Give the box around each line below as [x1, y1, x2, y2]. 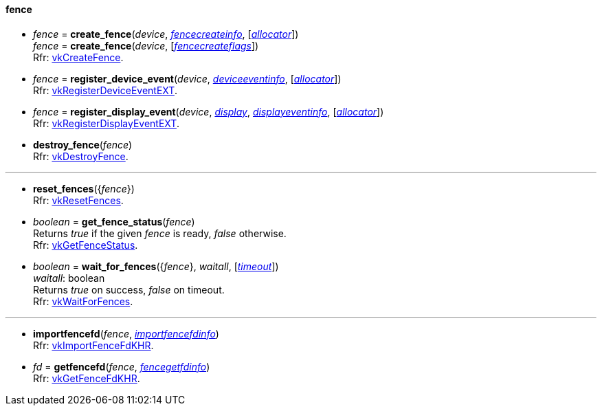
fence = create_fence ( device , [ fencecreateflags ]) [33, 39, 259, 52]
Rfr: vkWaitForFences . [33, 295, 133, 307]
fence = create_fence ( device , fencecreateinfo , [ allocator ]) [33, 27, 299, 40]
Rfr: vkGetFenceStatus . [33, 238, 138, 251]
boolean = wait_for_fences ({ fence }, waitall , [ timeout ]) [33, 260, 279, 272]
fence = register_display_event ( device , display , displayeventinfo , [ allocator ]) [33, 105, 384, 118]
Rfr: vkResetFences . [33, 194, 124, 206]
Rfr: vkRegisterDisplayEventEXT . [33, 117, 179, 129]
